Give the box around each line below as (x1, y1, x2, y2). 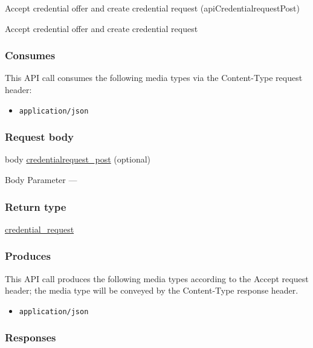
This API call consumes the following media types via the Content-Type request (5, 71, 303, 84)
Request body (5, 129, 74, 144)
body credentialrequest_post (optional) (5, 153, 151, 166)
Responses (5, 330, 56, 345)
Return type (5, 199, 66, 214)
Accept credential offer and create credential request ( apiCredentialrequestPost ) (5, 2, 300, 14)
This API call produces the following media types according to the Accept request (5, 272, 309, 285)
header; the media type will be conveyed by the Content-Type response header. (5, 284, 298, 297)
